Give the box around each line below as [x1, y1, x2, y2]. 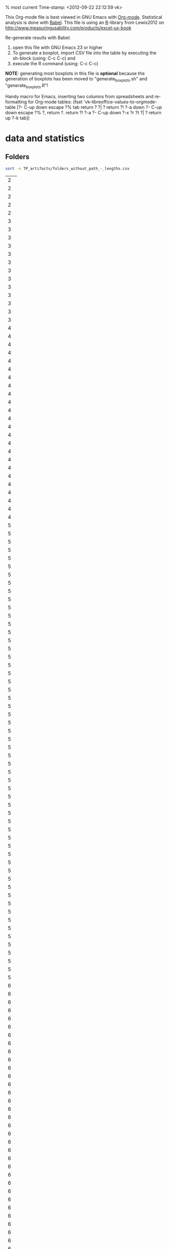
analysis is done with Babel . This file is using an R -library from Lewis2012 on [5, 20, 164, 25]
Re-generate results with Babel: [5, 35, 71, 40]
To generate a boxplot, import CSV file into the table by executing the [12, 50, 156, 56]
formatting [5, 99, 27, 105]
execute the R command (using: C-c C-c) [12, 61, 98, 66]
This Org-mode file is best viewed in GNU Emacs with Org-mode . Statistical [5, 14, 162, 20]
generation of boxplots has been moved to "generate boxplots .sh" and [5, 76, 147, 83]
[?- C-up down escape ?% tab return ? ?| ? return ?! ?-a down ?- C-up [17, 104, 162, 110]
